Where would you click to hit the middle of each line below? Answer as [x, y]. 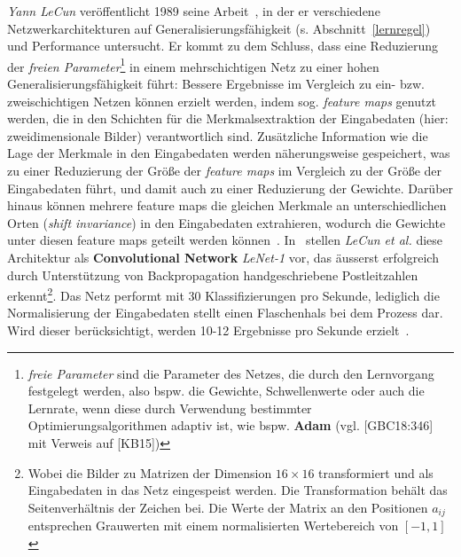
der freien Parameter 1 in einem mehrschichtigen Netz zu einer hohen [193, 65]
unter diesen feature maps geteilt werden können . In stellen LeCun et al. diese [225, 240]
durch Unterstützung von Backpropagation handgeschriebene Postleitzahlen [213, 275]
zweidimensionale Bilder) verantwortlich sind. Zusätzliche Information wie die [218, 135]
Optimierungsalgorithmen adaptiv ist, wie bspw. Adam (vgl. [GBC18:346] [230, 425]
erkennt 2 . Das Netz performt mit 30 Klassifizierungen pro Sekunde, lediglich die [223, 294]
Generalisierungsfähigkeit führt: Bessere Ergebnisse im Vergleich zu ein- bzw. [216, 84]
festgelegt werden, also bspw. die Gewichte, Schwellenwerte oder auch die [226, 391]
